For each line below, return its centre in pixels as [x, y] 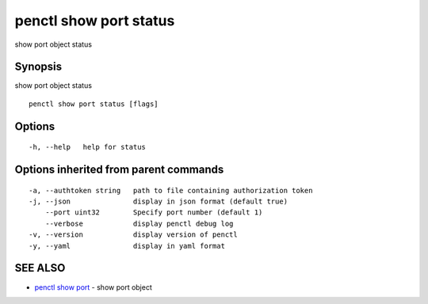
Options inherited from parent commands [119, 170]
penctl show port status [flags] [94, 104]
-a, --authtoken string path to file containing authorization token [171, 190]
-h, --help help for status [88, 147]
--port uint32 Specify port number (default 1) [154, 213]
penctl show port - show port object [93, 287]
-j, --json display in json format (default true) [159, 201]
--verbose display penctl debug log [139, 223]
